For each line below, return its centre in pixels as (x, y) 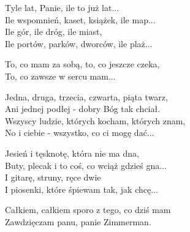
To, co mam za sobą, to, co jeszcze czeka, (82, 64)
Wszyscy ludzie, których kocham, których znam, (95, 120)
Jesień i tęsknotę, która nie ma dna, (72, 153)
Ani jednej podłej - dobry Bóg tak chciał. (83, 109)
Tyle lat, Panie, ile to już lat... (62, 7)
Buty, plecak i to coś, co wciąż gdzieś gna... (86, 165)
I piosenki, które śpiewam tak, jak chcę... (82, 189)
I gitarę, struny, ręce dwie (53, 177)
